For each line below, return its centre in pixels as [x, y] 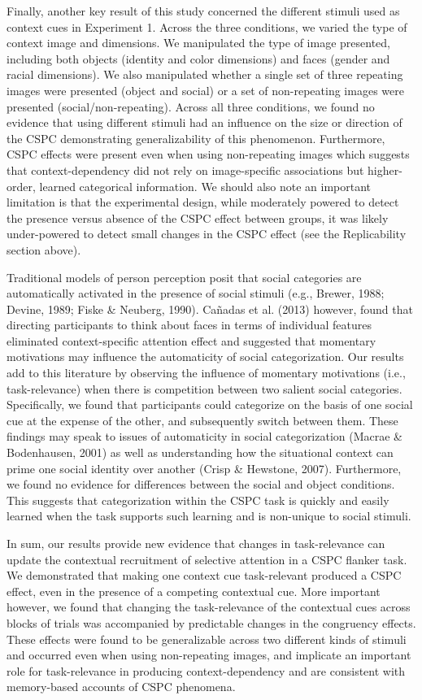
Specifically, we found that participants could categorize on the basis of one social [210, 404]
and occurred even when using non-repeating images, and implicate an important [209, 655]
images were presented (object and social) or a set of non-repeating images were [205, 90]
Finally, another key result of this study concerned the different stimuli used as [203, 11]
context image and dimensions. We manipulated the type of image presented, [198, 43]
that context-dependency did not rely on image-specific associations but [185, 170]
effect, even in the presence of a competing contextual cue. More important [194, 591]
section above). [44, 249]
